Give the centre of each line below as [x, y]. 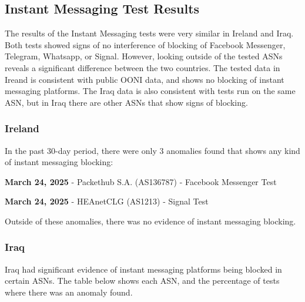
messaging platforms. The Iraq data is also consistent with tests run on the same [150, 91]
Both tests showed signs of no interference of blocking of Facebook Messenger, [145, 44]
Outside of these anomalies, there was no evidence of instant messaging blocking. [150, 221]
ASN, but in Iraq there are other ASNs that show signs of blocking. [126, 102]
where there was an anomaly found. [69, 292]
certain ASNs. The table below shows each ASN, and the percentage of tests [142, 281]
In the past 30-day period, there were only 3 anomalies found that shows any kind [152, 150]
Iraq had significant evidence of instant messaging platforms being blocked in [143, 269]
